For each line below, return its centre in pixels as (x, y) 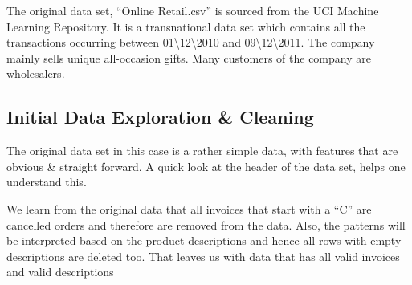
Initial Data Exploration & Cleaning (160, 117)
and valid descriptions (60, 272)
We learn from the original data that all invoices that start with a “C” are (189, 208)
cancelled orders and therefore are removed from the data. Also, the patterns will (206, 224)
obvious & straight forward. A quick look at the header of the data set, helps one (206, 166)
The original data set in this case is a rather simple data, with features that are (202, 151)
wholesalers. (36, 73)
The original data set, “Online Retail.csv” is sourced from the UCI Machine (193, 10)
